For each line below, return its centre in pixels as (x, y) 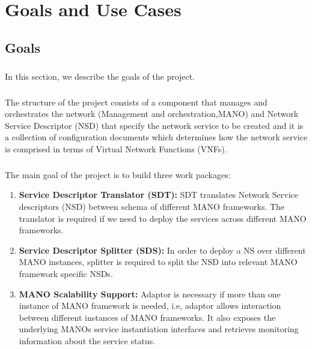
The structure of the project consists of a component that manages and (136, 102)
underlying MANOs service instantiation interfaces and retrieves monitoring (159, 329)
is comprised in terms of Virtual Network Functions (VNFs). (116, 148)
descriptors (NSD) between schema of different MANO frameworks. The (152, 207)
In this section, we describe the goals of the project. (100, 76)
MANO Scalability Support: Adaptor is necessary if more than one (150, 294)
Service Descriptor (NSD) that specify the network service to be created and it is (154, 125)
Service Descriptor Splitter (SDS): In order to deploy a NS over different (162, 250)
